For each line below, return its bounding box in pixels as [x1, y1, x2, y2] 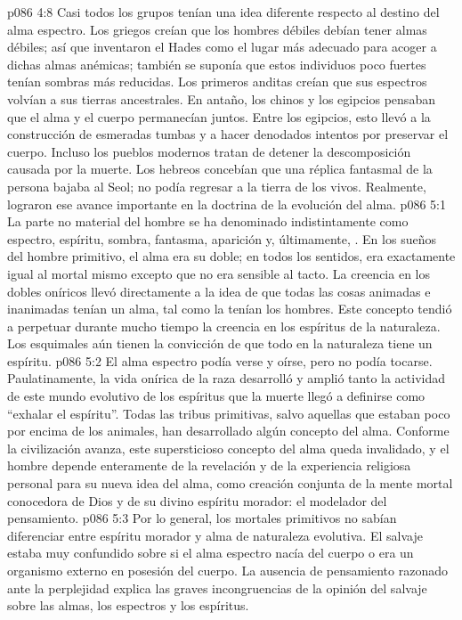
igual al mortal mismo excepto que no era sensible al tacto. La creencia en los [7, 264, 430, 282]
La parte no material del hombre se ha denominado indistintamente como [7, 212, 409, 231]
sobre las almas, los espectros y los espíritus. [7, 596, 249, 615]
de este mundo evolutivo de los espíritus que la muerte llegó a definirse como [7, 387, 426, 405]
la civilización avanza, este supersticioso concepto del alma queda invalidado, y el [7, 438, 450, 457]
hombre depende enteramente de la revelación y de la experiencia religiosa [7, 456, 411, 475]
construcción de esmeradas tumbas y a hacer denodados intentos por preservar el [7, 125, 449, 143]
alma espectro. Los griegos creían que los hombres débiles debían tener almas [7, 20, 427, 38]
